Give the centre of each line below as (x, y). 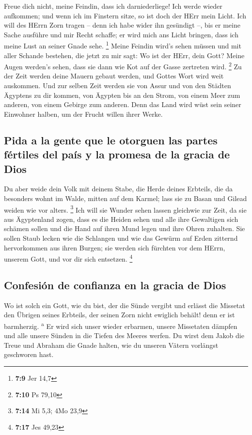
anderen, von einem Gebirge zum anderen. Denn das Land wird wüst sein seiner (123, 104)
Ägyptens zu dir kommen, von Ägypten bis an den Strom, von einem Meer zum (122, 95)
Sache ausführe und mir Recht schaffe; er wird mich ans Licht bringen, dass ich (121, 34)
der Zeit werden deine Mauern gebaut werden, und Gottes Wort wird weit (114, 76)
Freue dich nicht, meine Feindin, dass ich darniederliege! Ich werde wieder (113, 6)
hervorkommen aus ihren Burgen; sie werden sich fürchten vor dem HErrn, (115, 247)
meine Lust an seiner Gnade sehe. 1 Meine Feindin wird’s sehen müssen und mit (123, 45)
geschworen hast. (29, 354)
